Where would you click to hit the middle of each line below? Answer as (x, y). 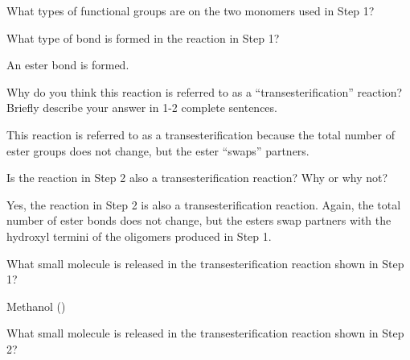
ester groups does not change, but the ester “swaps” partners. (158, 150)
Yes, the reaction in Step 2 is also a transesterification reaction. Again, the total (204, 204)
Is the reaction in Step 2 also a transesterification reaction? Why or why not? (197, 178)
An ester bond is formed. (68, 65)
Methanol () (36, 306)
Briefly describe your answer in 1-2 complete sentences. (142, 108)
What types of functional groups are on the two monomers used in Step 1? (191, 10)
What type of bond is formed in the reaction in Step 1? (143, 37)
